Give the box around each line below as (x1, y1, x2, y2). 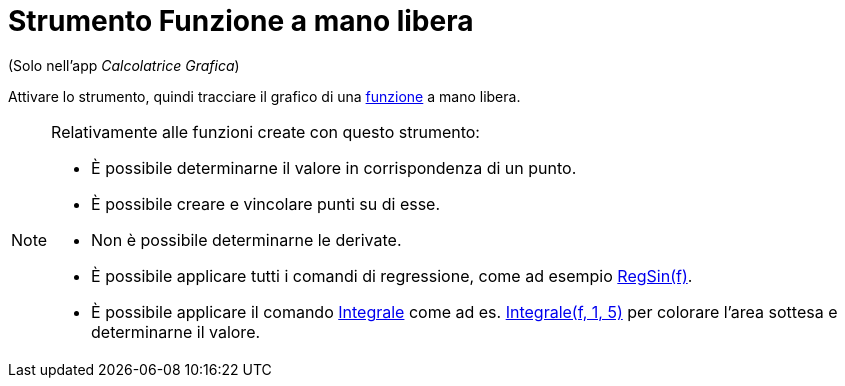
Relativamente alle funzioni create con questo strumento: (51, 121, 480, 142)
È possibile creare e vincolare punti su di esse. (91, 193, 441, 214)
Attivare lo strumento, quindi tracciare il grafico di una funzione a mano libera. (8, 87, 521, 105)
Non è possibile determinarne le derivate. (91, 229, 402, 250)
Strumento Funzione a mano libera (8, 4, 474, 38)
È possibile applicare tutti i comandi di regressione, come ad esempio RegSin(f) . (91, 265, 693, 286)
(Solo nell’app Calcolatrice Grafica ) (8, 56, 240, 74)
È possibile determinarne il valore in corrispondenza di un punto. (91, 157, 577, 178)
